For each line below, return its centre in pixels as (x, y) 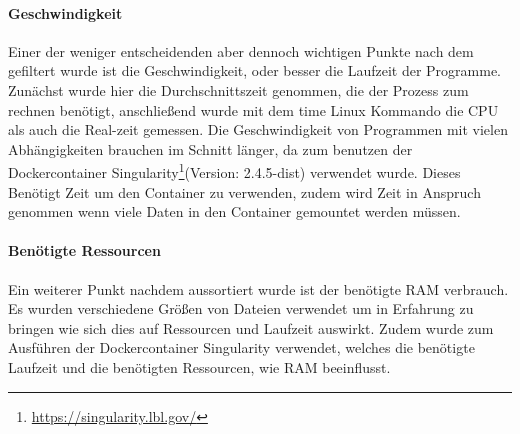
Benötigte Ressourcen (84, 250)
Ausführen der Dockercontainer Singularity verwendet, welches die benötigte (241, 347)
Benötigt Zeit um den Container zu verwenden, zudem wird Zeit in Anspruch (244, 191)
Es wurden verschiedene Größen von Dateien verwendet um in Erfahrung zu (241, 308)
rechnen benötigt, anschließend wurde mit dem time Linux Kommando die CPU (253, 109)
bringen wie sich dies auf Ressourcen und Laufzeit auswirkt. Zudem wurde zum (251, 327)
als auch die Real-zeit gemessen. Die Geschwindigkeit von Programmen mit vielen (258, 129)
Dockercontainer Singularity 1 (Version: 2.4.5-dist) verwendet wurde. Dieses (234, 171)
